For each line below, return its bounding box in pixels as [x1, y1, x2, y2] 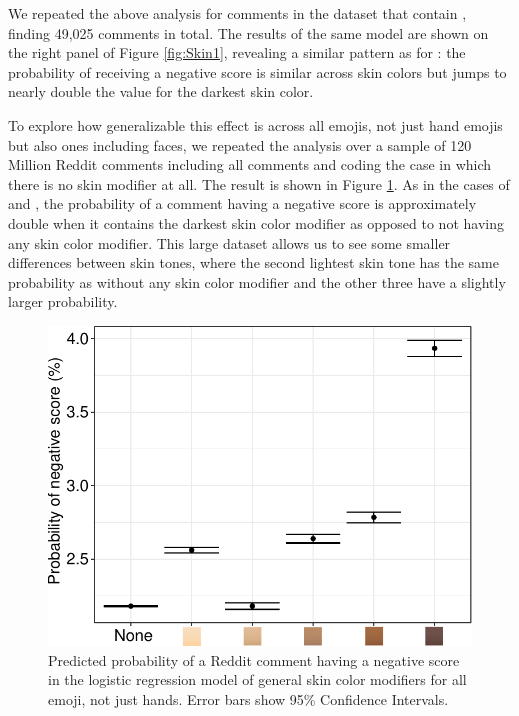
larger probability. [8, 291, 118, 312]
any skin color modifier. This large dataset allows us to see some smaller [8, 232, 451, 253]
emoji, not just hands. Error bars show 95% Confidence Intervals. [48, 688, 449, 709]
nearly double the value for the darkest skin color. [8, 81, 314, 102]
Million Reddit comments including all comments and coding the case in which [8, 154, 492, 175]
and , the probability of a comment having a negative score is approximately [8, 193, 477, 214]
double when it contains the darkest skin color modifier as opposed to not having [8, 212, 504, 233]
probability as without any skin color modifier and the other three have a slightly [8, 271, 506, 292]
